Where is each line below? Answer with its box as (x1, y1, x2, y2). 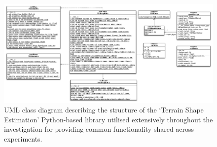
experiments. (4, 133, 42, 144)
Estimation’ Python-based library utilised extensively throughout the (4, 114, 213, 124)
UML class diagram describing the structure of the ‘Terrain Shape (4, 105, 204, 115)
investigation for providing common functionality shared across (4, 124, 194, 134)
